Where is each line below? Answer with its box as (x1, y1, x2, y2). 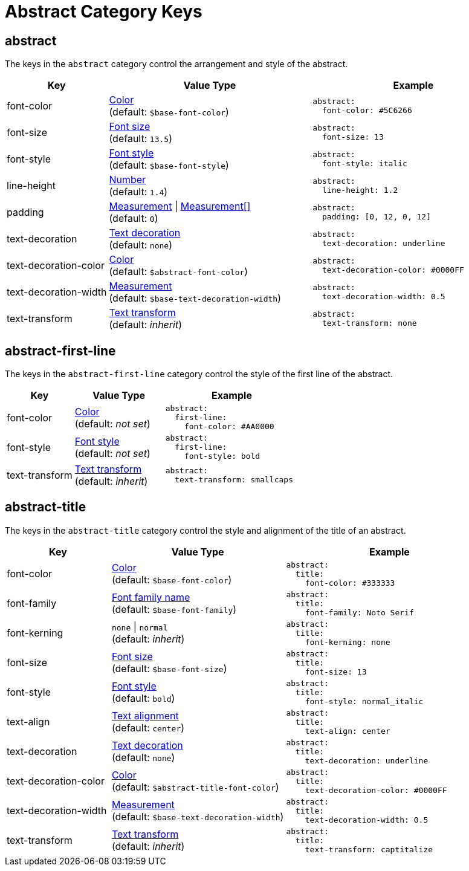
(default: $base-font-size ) (111, 662, 227, 675)
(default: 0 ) (109, 212, 158, 225)
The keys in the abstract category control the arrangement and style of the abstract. (5, 59, 348, 70)
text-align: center (305, 726, 390, 736)
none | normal (111, 621, 168, 633)
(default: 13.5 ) (109, 132, 172, 145)
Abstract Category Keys (5, 1, 202, 22)
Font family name (111, 591, 190, 604)
